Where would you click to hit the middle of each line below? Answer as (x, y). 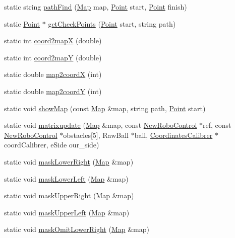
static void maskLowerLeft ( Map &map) (66, 178)
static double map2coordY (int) (53, 91)
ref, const (217, 125)
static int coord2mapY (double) (53, 57)
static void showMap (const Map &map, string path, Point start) (105, 108)
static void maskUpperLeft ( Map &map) (67, 212)
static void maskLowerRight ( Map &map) (69, 161)
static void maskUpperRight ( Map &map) (69, 195)
